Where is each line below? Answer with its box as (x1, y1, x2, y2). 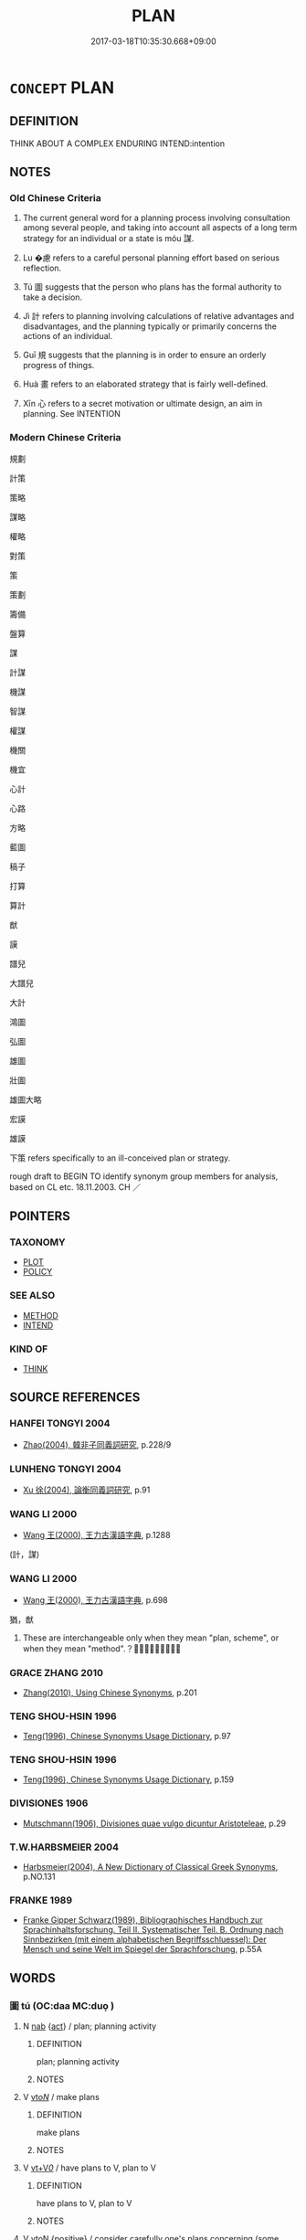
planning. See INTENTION (22, 409, 121, 419)
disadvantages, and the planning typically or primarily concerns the (22, 321, 277, 332)
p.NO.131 (22, 1871, 56, 1883)
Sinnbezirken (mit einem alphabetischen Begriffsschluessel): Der (22, 1934, 267, 1945)
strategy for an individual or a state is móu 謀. (22, 233, 195, 244)
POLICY (22, 1267, 53, 1278)
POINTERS (9, 1208, 71, 1225)
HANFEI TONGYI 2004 (9, 1417, 111, 1430)
